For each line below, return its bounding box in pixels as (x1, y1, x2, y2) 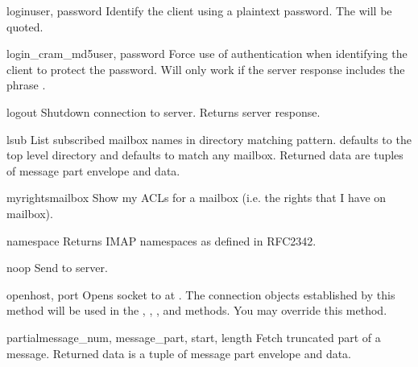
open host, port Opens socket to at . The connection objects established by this (6, 286, 395, 303)
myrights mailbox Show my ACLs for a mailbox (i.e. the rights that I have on (6, 189, 387, 206)
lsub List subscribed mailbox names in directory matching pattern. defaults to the (6, 130, 412, 147)
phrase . (6, 76, 46, 93)
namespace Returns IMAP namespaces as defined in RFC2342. (6, 232, 317, 249)
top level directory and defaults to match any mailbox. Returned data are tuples (6, 146, 404, 163)
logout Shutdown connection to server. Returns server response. (6, 103, 321, 120)
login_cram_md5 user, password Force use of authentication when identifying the (6, 45, 408, 62)
